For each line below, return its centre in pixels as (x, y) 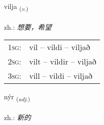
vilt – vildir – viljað (63, 62)
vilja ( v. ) (16, 7)
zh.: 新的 (17, 117)
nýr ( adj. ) (17, 97)
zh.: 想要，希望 (28, 27)
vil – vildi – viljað (60, 47)
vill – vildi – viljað (61, 76)
